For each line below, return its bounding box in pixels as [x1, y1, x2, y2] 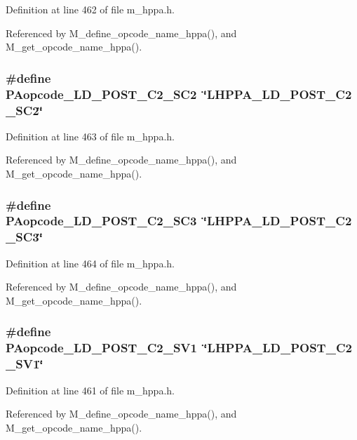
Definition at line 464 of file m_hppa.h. [6, 255, 175, 270]
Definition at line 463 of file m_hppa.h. [6, 128, 175, 143]
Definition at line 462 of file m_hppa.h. [6, 2, 175, 16]
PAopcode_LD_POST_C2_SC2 [6, 85, 197, 102]
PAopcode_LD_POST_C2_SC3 [6, 212, 197, 229]
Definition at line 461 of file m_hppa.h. [6, 382, 175, 397]
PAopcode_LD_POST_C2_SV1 [6, 339, 197, 356]
